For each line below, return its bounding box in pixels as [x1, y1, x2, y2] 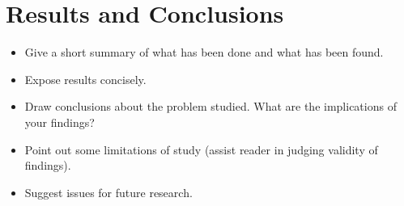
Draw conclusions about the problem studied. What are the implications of [24, 98, 397, 115]
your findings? [24, 113, 95, 130]
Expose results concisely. [24, 70, 147, 87]
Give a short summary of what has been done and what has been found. [24, 44, 384, 61]
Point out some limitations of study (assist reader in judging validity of [24, 141, 378, 158]
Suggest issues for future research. [24, 183, 193, 200]
